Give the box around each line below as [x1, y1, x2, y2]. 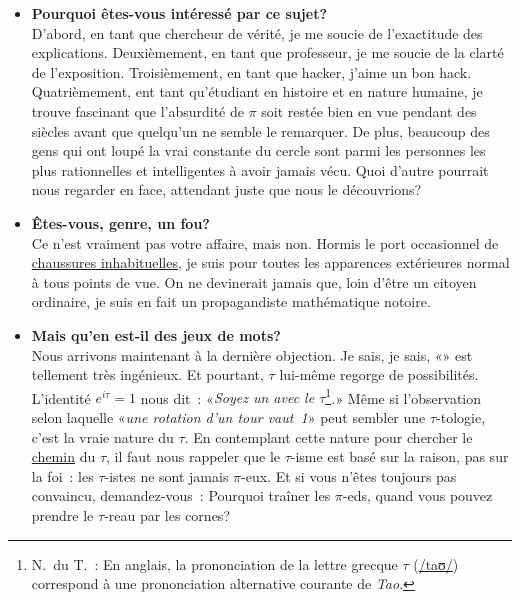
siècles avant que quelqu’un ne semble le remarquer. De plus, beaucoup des [31, 120, 490, 141]
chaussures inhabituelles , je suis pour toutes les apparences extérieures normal [31, 252, 510, 273]
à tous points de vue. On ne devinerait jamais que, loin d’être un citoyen [31, 271, 477, 292]
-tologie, [436, 406, 486, 427]
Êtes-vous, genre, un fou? [31, 212, 210, 233]
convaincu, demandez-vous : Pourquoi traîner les [31, 485, 331, 506]
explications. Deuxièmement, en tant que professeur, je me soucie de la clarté [31, 42, 504, 63]
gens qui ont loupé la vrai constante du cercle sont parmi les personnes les [31, 140, 486, 161]
